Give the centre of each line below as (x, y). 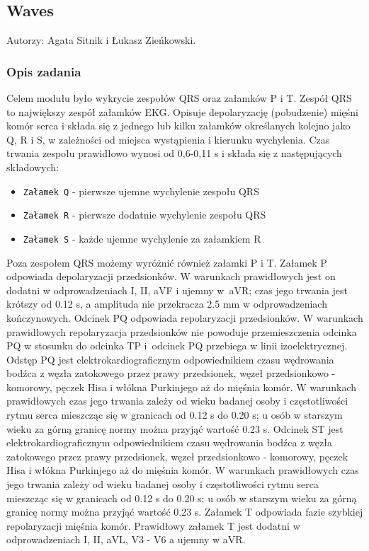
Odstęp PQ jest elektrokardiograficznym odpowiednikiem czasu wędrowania (170, 359)
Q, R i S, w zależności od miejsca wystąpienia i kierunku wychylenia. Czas (168, 139)
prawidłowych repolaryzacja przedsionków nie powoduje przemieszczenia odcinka (182, 331)
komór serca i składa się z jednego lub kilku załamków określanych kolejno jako (178, 126)
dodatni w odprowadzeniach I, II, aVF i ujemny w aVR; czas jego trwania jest (177, 290)
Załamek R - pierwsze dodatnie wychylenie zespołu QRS (144, 215)
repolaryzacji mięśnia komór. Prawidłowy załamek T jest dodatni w (153, 525)
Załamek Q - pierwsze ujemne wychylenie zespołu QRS (141, 191)
